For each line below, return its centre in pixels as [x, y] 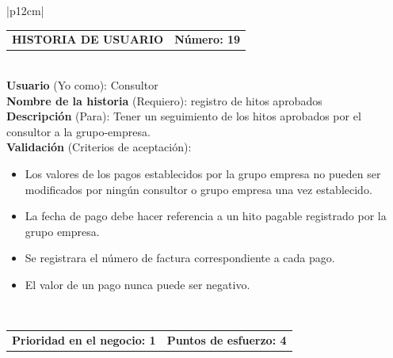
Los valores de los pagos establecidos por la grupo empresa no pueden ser [203, 173]
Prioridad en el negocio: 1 [84, 339]
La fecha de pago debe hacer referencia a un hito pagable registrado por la [206, 216]
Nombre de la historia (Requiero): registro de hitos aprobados [164, 100]
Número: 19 [208, 39]
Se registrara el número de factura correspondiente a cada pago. [180, 258]
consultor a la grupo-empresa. [78, 131]
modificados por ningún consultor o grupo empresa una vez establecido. [198, 189]
